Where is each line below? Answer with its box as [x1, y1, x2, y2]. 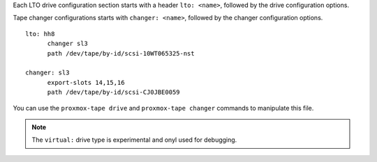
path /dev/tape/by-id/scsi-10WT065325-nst [47, 49, 195, 57]
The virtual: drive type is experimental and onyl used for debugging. [31, 136, 237, 144]
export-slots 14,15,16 [47, 79, 125, 86]
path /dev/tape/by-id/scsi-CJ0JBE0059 [47, 88, 181, 97]
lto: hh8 [25, 30, 55, 38]
